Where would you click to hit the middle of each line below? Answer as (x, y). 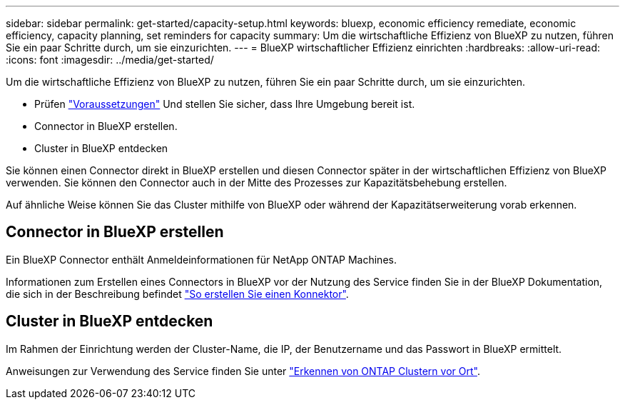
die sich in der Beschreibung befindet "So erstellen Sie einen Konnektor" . (177, 294)
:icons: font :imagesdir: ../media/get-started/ (110, 60)
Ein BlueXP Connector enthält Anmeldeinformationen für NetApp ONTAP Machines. (201, 259)
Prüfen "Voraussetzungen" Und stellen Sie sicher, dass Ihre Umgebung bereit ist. (225, 104)
